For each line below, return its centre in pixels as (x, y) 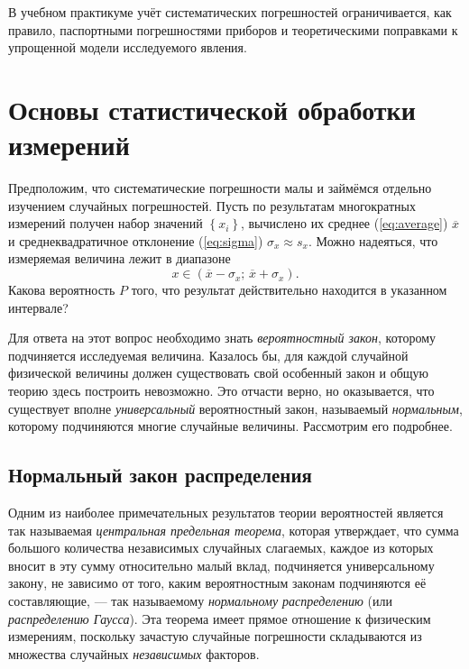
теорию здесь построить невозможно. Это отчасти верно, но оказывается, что (221, 391)
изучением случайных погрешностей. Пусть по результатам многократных (212, 205)
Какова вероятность (62, 290)
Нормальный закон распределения (160, 475)
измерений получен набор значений (106, 223)
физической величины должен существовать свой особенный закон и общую (219, 373)
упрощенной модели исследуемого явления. (128, 47)
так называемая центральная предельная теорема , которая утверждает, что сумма (234, 530)
